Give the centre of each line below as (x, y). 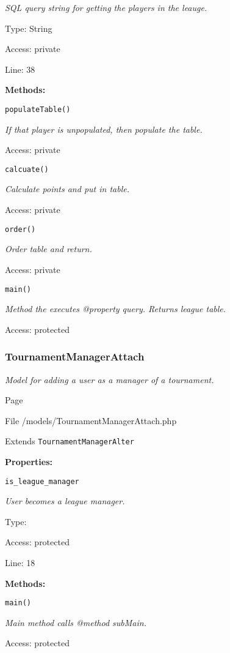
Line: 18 (20, 563)
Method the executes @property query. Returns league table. (116, 309)
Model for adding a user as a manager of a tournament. (110, 379)
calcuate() (27, 169)
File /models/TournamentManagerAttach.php (91, 420)
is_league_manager (42, 481)
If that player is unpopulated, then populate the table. (104, 129)
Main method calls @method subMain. (76, 622)
